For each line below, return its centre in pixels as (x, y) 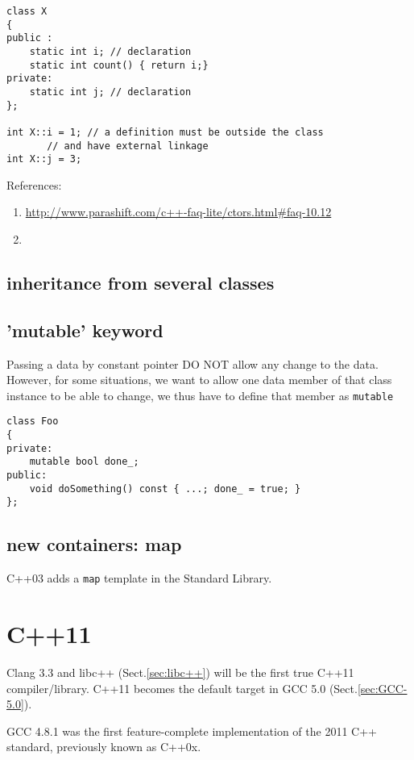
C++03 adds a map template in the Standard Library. (139, 578)
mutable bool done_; (84, 462)
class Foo (33, 422)
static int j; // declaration (110, 92)
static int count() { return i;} (119, 65)
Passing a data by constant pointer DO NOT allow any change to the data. (193, 363)
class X (27, 11)
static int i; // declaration (110, 51)
